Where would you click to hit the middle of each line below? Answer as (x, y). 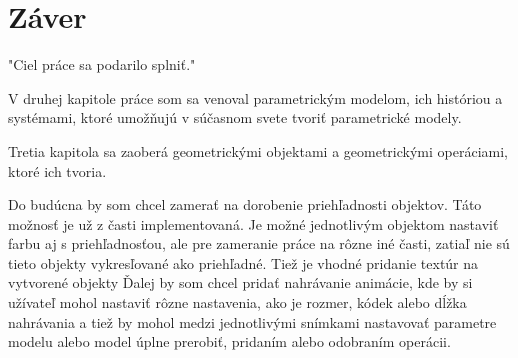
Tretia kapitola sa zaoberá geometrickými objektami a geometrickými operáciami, (258, 150)
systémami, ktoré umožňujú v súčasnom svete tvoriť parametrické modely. (235, 117)
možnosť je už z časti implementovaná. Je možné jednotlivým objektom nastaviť (253, 223)
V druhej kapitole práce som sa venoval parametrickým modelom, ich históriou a (255, 97)
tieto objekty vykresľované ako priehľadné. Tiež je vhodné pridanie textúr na (243, 262)
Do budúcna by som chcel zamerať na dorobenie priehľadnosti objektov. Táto (245, 204)
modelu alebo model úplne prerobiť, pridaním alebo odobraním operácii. (229, 341)
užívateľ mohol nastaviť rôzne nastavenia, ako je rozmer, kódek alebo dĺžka (237, 302)
